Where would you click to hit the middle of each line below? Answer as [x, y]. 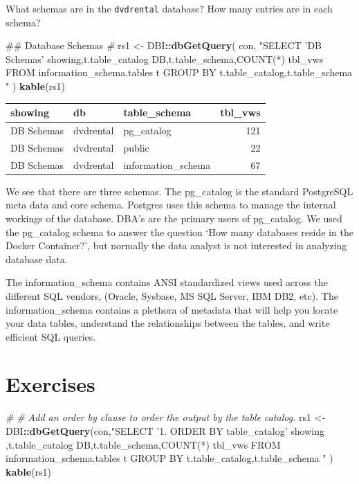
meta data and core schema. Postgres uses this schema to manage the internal [171, 205]
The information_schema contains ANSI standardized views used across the [167, 282]
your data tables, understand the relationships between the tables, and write [168, 323]
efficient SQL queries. [51, 336]
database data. [37, 259]
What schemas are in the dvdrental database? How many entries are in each [169, 8]
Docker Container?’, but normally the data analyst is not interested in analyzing [176, 245]
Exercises [50, 384]
